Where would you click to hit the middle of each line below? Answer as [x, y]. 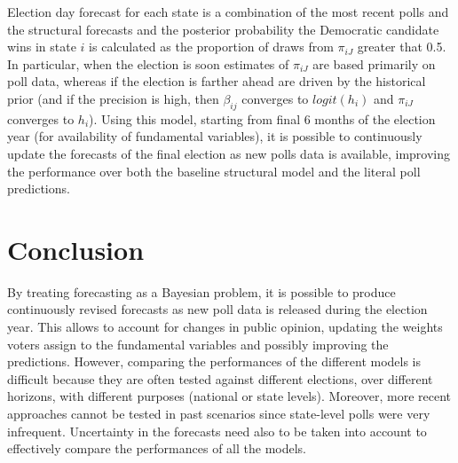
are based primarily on [374, 63]
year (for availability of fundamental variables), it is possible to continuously [215, 136]
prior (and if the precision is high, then [113, 98]
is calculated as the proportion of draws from [211, 47]
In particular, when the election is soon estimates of [148, 63]
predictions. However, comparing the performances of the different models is [214, 361]
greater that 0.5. [402, 47]
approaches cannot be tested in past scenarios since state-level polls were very [219, 414]
